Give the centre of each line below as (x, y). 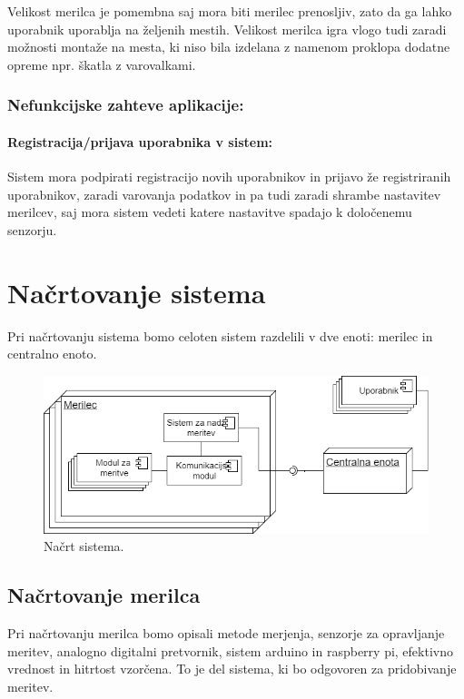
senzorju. (32, 229)
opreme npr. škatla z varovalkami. (102, 64)
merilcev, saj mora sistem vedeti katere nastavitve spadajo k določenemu (210, 212)
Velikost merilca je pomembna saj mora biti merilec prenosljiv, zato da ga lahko (230, 11)
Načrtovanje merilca (104, 595)
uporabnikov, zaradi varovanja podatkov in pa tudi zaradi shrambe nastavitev (224, 194)
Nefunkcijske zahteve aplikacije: (126, 105)
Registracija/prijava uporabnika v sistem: (140, 141)
